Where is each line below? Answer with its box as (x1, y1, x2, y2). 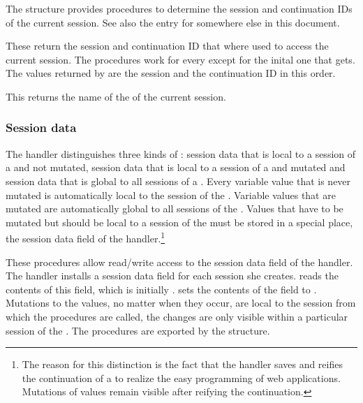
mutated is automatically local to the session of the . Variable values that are (6, 187, 336, 202)
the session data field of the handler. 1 (6, 229, 165, 245)
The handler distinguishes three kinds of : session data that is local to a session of (6, 146, 356, 161)
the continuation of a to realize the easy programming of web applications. (22, 370, 341, 385)
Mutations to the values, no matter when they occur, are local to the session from (6, 295, 356, 310)
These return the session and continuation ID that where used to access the (6, 38, 329, 53)
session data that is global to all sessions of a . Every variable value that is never (6, 173, 351, 188)
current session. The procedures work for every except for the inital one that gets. (6, 52, 355, 66)
